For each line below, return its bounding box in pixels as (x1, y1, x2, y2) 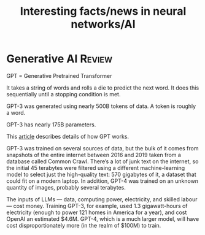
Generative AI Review (6, 52, 112, 66)
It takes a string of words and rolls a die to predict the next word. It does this (6, 84, 199, 91)
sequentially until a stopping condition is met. (6, 90, 121, 98)
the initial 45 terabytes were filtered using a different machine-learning (6, 164, 185, 171)
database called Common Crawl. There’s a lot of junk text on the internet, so (6, 158, 199, 165)
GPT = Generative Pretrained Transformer (6, 72, 112, 79)
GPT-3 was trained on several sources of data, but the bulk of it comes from (6, 144, 199, 152)
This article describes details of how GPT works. (6, 133, 130, 140)
